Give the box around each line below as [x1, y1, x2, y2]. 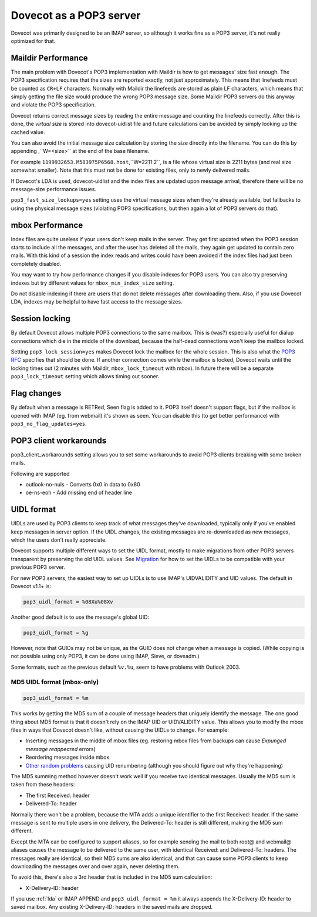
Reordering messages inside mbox [25, 753, 110, 761]
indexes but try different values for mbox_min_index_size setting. [11, 279, 174, 286]
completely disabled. [11, 260, 62, 267]
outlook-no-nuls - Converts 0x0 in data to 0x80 [25, 481, 140, 488]
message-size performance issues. [11, 185, 97, 192]
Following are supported [11, 470, 70, 477]
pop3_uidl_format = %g [23, 629, 89, 636]
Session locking [11, 314, 70, 324]
